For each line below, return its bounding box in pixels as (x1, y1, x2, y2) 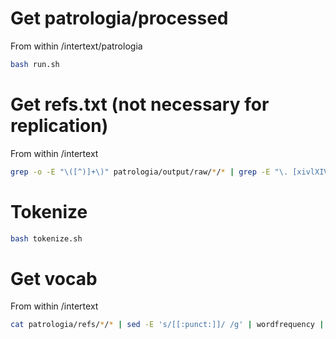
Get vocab (10, 267, 98, 290)
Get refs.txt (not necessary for (10, 93, 270, 116)
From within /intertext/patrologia (10, 40, 143, 52)
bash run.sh (10, 59, 60, 69)
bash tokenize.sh (10, 233, 83, 244)
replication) (10, 115, 109, 137)
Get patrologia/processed (10, 7, 229, 30)
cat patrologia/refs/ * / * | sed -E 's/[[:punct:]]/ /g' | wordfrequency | (10, 320, 325, 330)
